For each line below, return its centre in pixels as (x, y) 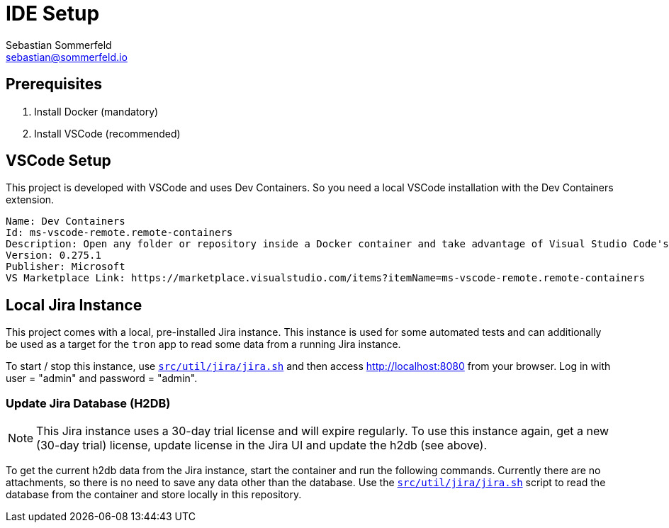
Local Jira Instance (74, 305)
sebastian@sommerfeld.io (67, 57)
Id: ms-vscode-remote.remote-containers (119, 233)
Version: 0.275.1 (54, 255)
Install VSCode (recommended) (107, 133)
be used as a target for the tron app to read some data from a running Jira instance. (203, 344)
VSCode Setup (58, 161)
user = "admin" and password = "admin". (102, 378)
